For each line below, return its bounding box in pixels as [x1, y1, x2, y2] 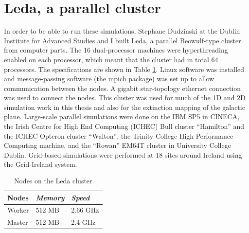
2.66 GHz [71, 205, 99, 215]
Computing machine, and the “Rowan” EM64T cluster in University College [4, 140, 231, 150]
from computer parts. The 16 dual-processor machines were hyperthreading [4, 45, 228, 55]
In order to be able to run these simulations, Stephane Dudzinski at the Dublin [4, 26, 240, 36]
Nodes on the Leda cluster [14, 176, 92, 186]
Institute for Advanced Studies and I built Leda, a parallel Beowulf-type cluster [4, 35, 241, 45]
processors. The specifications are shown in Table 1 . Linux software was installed [4, 64, 245, 74]
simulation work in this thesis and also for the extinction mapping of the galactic [4, 102, 245, 112]
